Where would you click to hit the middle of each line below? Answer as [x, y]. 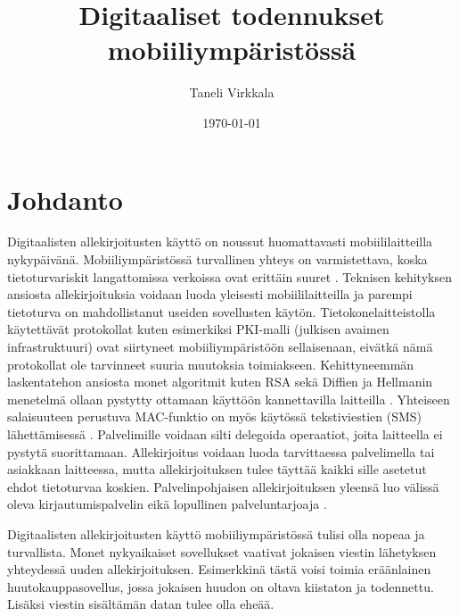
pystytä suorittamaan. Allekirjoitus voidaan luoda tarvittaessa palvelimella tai [221, 451]
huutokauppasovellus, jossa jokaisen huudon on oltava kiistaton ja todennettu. [221, 586]
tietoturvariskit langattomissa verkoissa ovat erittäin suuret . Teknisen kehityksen [229, 276]
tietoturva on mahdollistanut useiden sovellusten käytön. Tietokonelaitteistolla [221, 311]
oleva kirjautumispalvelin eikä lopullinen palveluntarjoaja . [167, 504]
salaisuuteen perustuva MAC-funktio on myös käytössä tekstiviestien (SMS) [214, 416]
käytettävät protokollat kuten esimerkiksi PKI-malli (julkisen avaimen [198, 329]
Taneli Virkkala [232, 92]
